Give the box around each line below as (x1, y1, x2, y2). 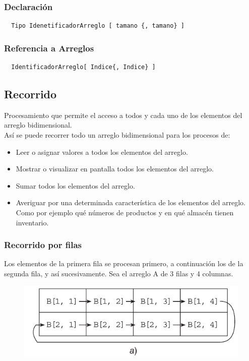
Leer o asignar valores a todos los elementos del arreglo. (16, 146, 188, 157)
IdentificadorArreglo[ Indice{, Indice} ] (11, 64, 156, 71)
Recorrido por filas (4, 238, 82, 251)
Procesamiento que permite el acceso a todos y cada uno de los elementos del (4, 109, 242, 120)
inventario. (16, 217, 49, 227)
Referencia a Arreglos (4, 41, 94, 54)
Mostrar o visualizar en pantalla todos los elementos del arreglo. (16, 163, 214, 174)
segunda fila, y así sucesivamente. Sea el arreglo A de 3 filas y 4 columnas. (4, 268, 233, 278)
